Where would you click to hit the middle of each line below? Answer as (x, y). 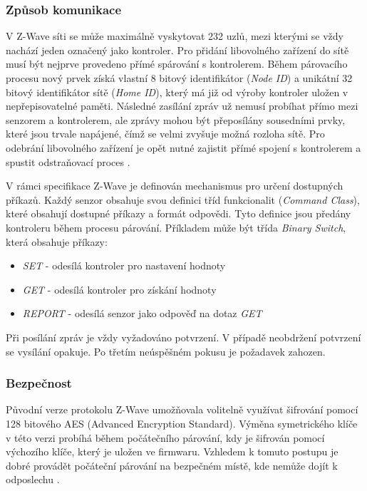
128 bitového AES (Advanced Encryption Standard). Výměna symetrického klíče (182, 423)
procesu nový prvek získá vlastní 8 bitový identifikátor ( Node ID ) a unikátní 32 (179, 78)
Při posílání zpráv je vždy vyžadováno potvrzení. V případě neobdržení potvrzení (183, 337)
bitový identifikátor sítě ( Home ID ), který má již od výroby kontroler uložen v (177, 92)
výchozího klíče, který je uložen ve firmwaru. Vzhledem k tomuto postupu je (172, 451)
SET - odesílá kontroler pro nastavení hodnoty (124, 265)
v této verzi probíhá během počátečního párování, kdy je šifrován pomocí (165, 437)
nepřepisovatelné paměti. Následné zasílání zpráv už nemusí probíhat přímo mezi (182, 106)
